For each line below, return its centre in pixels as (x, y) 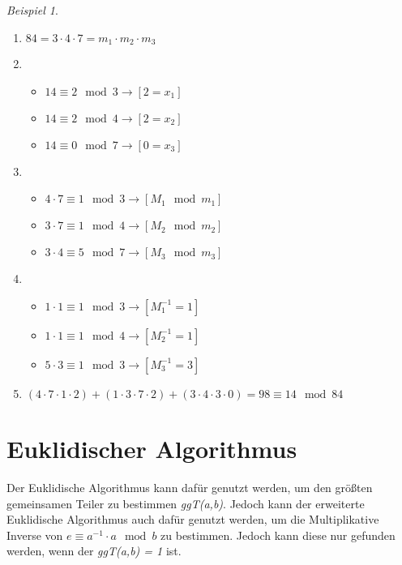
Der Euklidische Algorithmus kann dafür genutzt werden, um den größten (190, 487)
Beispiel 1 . (32, 10)
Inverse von (35, 535)
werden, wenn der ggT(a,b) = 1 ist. (94, 551)
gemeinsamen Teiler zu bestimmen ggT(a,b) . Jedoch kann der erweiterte (186, 503)
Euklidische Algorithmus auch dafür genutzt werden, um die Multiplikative (193, 519)
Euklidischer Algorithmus (152, 449)
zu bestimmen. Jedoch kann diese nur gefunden (278, 535)
